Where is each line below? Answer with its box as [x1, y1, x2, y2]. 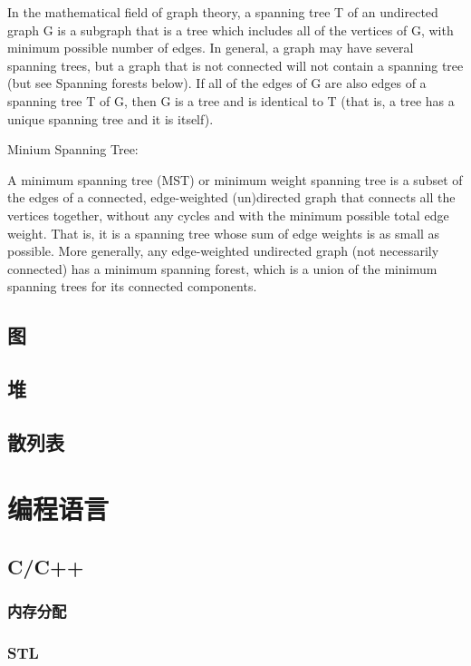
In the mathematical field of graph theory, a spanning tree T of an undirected [7, 3, 438, 21]
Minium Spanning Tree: [7, 140, 139, 159]
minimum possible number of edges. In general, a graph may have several [7, 38, 414, 57]
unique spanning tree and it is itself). [7, 109, 214, 128]
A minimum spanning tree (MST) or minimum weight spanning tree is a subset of [7, 170, 463, 189]
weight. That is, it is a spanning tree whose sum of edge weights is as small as [7, 223, 440, 242]
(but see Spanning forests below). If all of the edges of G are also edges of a [7, 73, 427, 93]
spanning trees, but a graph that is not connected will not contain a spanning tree [7, 55, 464, 74]
